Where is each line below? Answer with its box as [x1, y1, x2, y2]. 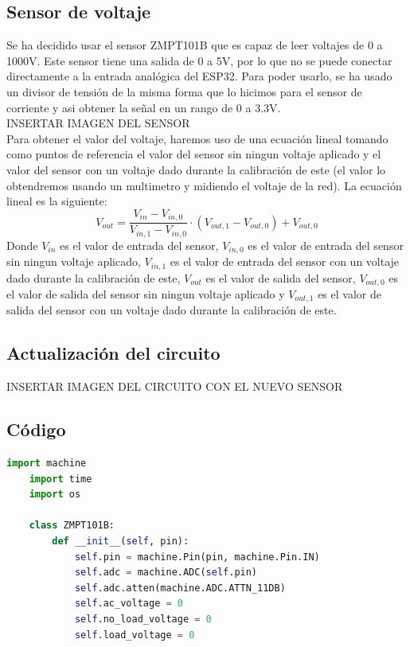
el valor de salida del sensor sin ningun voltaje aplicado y [6, 286, 285, 302]
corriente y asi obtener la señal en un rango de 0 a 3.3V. [6, 99, 281, 115]
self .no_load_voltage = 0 [74, 614, 212, 626]
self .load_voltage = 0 [74, 629, 195, 641]
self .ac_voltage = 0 [74, 598, 183, 610]
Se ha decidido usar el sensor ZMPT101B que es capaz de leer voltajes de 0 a [6, 37, 383, 53]
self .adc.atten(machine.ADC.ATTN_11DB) [74, 582, 286, 594]
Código [6, 417, 66, 442]
